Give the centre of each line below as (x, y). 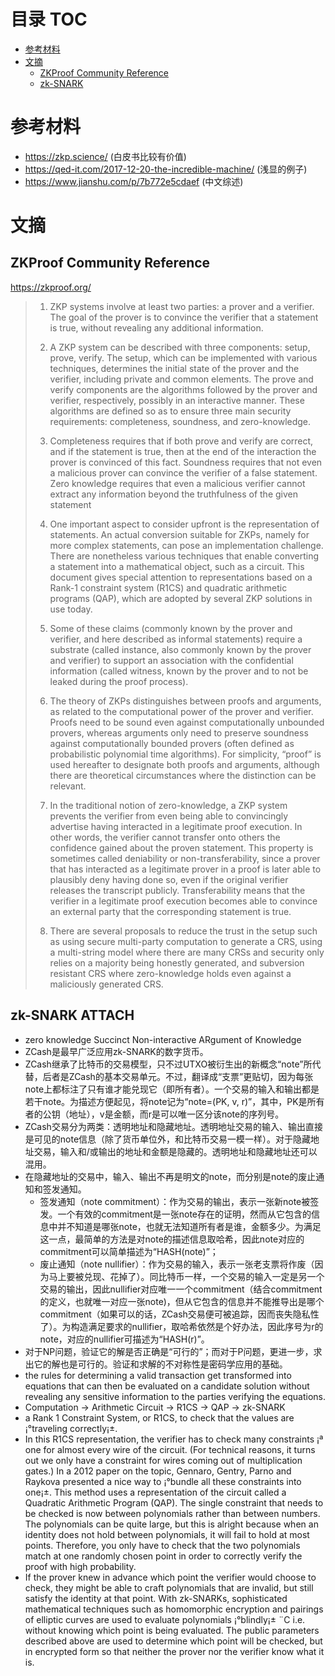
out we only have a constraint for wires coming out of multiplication (163, 1460)
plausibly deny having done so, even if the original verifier (169, 879)
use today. (71, 609)
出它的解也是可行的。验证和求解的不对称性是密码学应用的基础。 (156, 1364)
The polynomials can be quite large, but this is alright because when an (171, 1524)
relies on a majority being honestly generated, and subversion (177, 962)
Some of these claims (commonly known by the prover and (171, 628)
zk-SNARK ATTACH (72, 1015)
